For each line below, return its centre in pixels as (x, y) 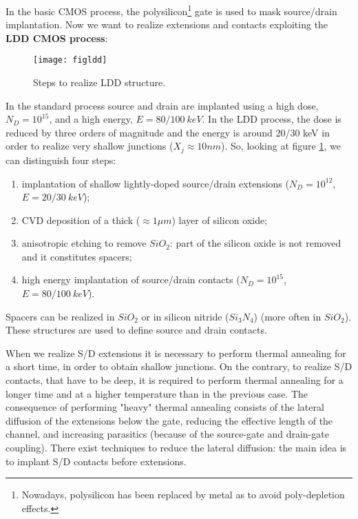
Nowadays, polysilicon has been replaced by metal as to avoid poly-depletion (183, 495)
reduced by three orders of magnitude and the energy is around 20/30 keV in (168, 132)
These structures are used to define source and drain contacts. (136, 330)
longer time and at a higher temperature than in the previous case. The (157, 393)
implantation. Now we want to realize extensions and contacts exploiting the (167, 24)
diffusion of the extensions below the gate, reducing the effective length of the (169, 420)
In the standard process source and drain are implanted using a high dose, (162, 105)
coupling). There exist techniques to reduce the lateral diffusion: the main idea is (176, 448)
